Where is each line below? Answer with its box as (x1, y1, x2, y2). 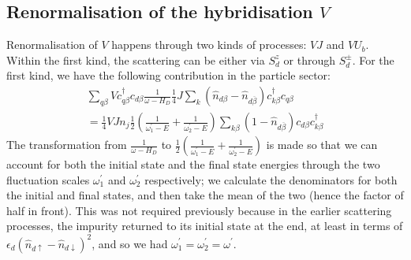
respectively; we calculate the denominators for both (144, 171, 398, 188)
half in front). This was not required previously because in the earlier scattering (6, 202, 392, 218)
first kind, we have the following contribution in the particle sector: (6, 67, 331, 84)
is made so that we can (266, 136, 378, 153)
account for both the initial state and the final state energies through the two (6, 156, 380, 173)
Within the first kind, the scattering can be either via (6, 51, 265, 68)
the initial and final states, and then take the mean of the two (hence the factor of (6, 187, 404, 203)
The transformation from (6, 136, 127, 153)
